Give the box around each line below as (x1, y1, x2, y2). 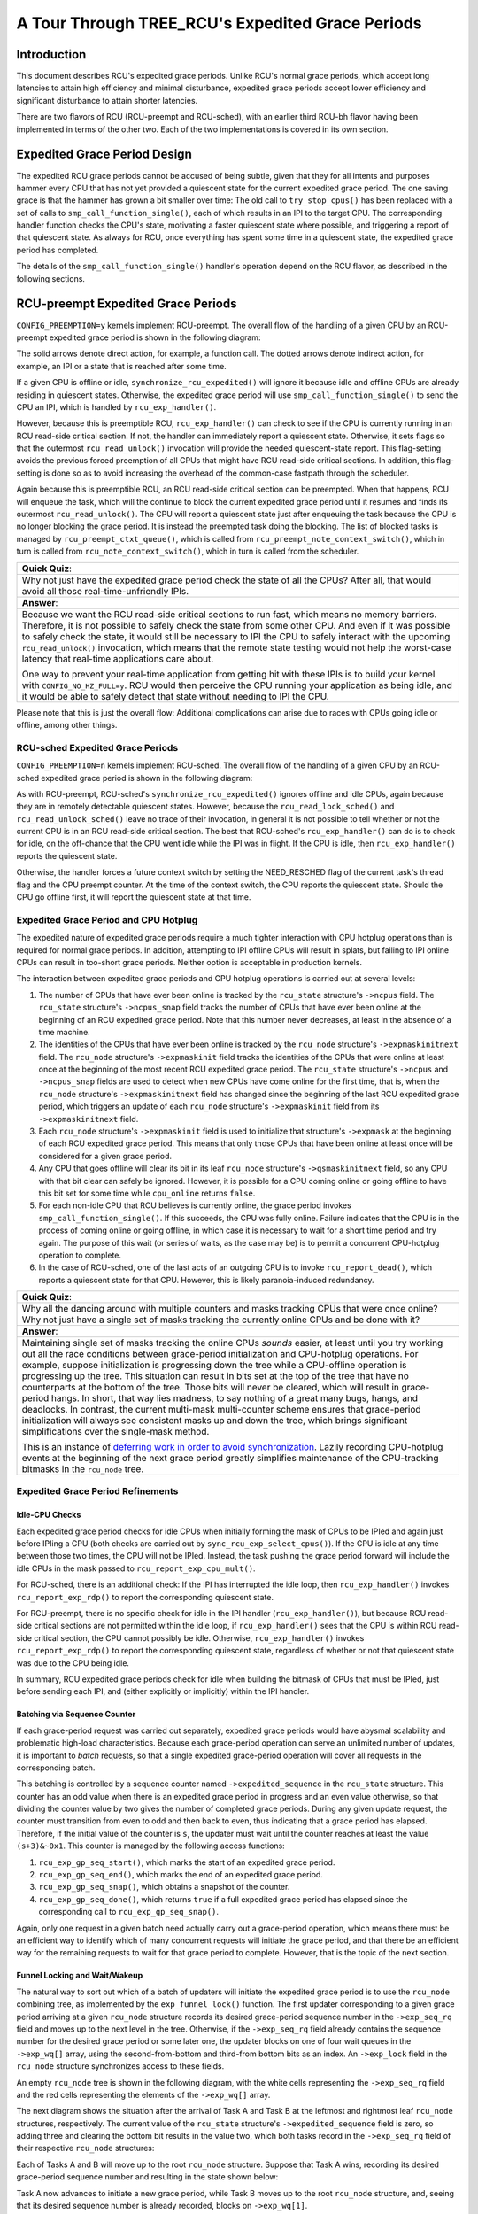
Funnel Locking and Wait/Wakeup (16, 1970, 143, 1981)
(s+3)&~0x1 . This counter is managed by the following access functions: (16, 1840, 285, 1851)
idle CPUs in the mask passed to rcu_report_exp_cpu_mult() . (16, 1563, 256, 1574)
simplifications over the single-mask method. (21, 1426, 210, 1438)
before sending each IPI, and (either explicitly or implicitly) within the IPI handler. (16, 1686, 310, 1697)
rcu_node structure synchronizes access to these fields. (16, 2061, 225, 2071)
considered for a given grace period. (38, 1150, 173, 1161)
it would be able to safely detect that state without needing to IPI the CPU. (21, 690, 329, 702)
